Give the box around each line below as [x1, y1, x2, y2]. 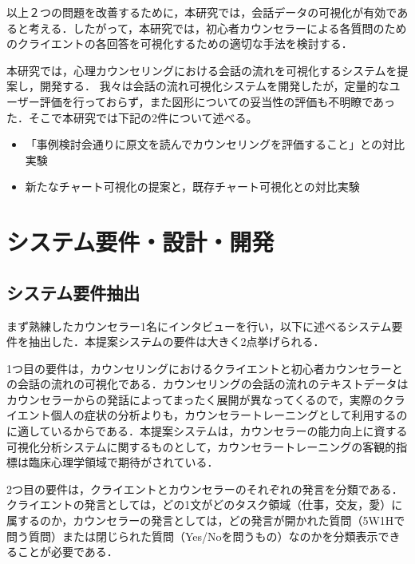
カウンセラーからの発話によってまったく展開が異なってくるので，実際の [6, 391, 383, 407]
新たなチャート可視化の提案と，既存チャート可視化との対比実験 [25, 178, 360, 195]
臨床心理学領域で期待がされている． [28, 454, 219, 471]
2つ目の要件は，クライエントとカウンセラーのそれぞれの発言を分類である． [6, 480, 403, 497]
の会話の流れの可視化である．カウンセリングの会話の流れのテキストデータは [6, 375, 409, 392]
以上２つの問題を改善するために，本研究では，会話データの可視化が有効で [6, 4, 397, 20]
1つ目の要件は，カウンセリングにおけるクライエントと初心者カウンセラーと [6, 359, 403, 376]
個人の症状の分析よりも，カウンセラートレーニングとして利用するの [50, 407, 408, 423]
